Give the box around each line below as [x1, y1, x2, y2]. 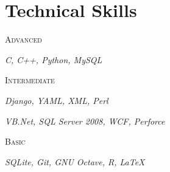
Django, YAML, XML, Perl [5, 94, 108, 106]
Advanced [5, 33, 42, 46]
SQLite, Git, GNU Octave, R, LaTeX [5, 155, 145, 168]
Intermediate [5, 74, 55, 86]
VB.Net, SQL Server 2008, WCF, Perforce [5, 114, 165, 127]
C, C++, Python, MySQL [5, 53, 102, 66]
